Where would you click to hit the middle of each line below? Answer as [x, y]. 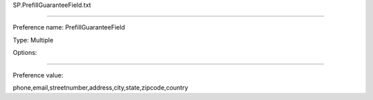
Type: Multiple [33, 40]
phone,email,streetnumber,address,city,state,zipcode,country [101, 87]
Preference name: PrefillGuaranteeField [69, 27]
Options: [25, 53]
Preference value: [38, 75]
